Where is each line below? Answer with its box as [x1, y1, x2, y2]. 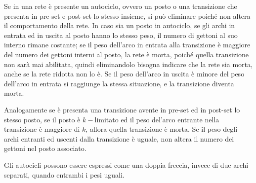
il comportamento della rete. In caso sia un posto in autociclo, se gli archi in [4, 20, 235, 31]
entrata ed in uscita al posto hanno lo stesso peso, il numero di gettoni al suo [4, 30, 238, 40]
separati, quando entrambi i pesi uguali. [4, 169, 125, 180]
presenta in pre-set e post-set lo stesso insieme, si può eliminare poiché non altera [4, 10, 251, 21]
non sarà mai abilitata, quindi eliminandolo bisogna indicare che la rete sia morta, [4, 59, 253, 69]
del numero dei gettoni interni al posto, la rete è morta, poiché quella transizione [4, 49, 249, 59]
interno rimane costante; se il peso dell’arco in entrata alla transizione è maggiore [4, 39, 251, 50]
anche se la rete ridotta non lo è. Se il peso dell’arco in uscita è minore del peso [4, 69, 245, 79]
